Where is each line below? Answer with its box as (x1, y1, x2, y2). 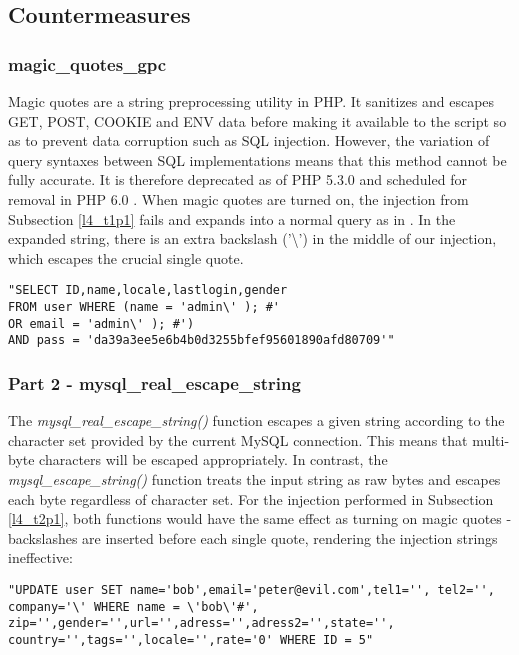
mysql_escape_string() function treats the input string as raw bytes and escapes (8, 468, 501, 489)
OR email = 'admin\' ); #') (8, 316, 195, 331)
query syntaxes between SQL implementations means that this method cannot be (8, 149, 507, 170)
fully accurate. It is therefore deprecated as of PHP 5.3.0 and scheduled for (8, 169, 467, 190)
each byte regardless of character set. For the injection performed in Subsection (8, 488, 494, 509)
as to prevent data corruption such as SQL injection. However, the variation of (8, 130, 490, 151)
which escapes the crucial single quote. (8, 247, 244, 268)
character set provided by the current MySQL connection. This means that (8, 429, 468, 450)
